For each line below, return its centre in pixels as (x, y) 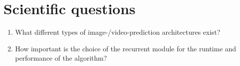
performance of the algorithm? (61, 58)
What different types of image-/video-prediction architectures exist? (118, 32)
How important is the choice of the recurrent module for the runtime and (126, 48)
